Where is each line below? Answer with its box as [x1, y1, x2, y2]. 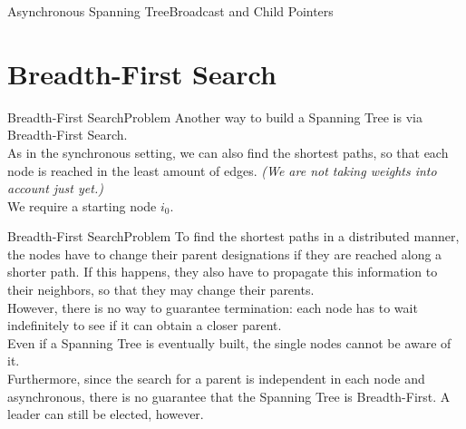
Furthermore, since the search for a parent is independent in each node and [7, 369, 425, 388]
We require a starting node [7, 196, 157, 215]
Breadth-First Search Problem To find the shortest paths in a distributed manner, [7, 227, 460, 246]
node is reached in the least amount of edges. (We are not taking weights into [7, 161, 437, 180]
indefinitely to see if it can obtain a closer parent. [7, 316, 282, 335]
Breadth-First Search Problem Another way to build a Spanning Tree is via [7, 107, 422, 126]
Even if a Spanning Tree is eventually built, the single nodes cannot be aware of [7, 333, 451, 352]
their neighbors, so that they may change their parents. [7, 280, 315, 299]
